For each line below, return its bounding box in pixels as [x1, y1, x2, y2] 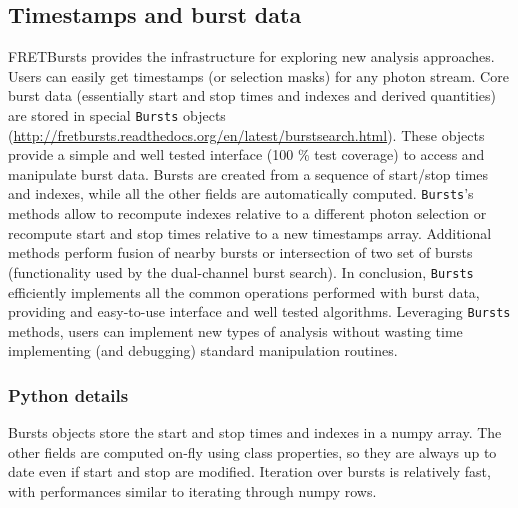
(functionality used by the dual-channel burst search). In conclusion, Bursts [8, 261, 474, 282]
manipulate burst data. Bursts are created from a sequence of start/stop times [8, 163, 489, 184]
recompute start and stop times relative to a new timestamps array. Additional [8, 222, 492, 243]
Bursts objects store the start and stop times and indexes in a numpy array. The [8, 422, 502, 443]
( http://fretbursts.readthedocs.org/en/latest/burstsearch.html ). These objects [8, 124, 485, 145]
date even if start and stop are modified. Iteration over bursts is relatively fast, [8, 461, 491, 482]
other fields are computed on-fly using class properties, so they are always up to [8, 441, 497, 462]
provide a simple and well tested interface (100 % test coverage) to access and [8, 144, 485, 165]
